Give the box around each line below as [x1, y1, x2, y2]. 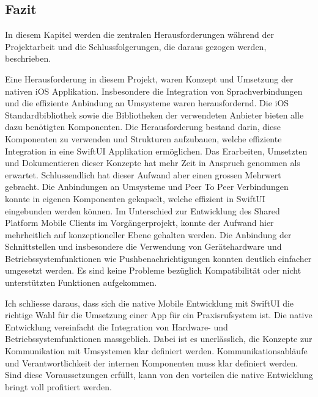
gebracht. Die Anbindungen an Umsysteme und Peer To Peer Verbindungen [5, 180, 289, 193]
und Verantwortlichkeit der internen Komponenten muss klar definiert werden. [5, 356, 298, 369]
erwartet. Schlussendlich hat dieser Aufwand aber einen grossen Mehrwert [5, 168, 281, 181]
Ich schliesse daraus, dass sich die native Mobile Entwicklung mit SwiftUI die [5, 296, 294, 309]
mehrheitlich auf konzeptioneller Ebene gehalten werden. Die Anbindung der [5, 228, 292, 241]
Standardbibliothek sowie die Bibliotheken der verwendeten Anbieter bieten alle [5, 108, 304, 121]
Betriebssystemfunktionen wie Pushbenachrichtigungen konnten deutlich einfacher [5, 252, 312, 264]
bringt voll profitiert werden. [5, 380, 112, 393]
